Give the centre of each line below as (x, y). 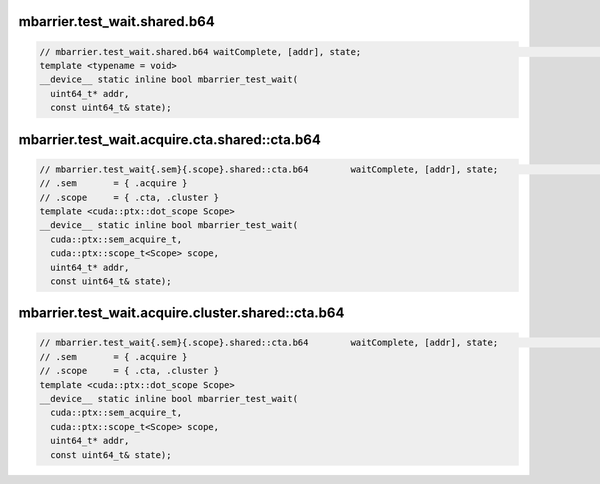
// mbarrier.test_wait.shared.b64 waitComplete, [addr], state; (200, 51)
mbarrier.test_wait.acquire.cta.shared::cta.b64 (170, 139)
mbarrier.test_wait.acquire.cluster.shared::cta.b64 (181, 313)
